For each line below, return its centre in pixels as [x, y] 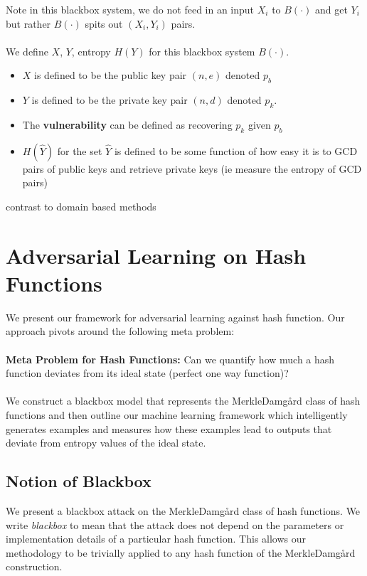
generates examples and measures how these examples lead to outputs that [169, 428]
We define [27, 51]
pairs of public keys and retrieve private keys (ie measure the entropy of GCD [192, 168]
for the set [80, 150]
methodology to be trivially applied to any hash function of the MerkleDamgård [181, 552]
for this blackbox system [202, 51]
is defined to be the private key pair [110, 100]
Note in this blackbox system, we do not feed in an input [130, 9]
